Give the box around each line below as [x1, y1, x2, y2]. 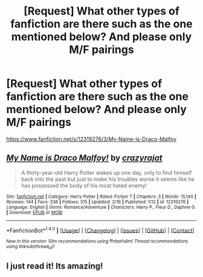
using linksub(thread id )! [6, 244, 55, 250]
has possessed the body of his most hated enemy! [21, 181, 147, 189]
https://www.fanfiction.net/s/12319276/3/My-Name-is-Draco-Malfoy [6, 135, 177, 143]
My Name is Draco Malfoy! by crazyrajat [6, 153, 163, 163]
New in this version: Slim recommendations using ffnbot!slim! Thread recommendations [6, 238, 188, 244]
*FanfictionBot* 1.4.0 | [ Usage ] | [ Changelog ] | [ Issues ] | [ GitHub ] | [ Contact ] [6, 226, 195, 234]
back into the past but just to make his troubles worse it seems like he [21, 175, 195, 183]
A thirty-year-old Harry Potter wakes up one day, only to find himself [21, 169, 192, 176]
